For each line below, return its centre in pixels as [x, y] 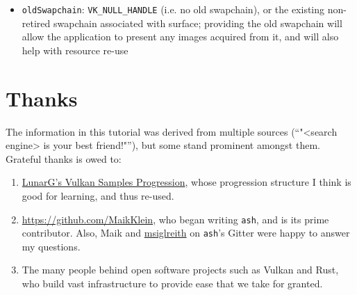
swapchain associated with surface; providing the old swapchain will [198, 23]
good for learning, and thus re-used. [98, 195]
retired [36, 23]
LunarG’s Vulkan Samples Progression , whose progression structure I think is [186, 182]
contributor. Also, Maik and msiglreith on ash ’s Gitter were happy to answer [186, 233]
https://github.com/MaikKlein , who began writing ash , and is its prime [175, 219]
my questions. [51, 246]
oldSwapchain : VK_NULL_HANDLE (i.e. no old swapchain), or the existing [173, 9]
